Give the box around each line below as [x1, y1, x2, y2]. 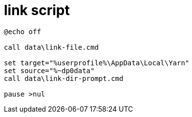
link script [4, 2, 70, 19]
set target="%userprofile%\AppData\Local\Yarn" [4, 58, 190, 67]
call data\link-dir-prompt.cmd [4, 74, 124, 82]
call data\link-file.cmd [4, 43, 99, 51]
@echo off [4, 27, 41, 36]
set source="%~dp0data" [4, 66, 95, 75]
